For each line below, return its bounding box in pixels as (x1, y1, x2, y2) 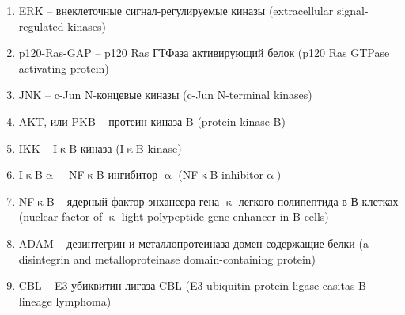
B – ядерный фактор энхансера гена (46, 192, 220, 209)
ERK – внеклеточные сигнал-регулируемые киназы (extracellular (18, 2, 334, 18)
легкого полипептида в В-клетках (238, 192, 399, 209)
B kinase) (135, 139, 182, 156)
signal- (336, 2, 369, 18)
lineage (18, 292, 52, 309)
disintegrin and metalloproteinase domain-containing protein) (18, 250, 316, 267)
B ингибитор (96, 166, 158, 183)
